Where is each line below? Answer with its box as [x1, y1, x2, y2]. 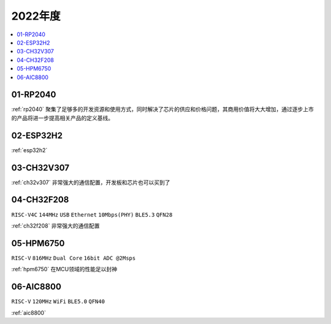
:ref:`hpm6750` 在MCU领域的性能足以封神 [11, 266, 118, 273]
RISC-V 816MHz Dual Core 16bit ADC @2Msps [11, 255, 136, 261]
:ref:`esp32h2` [11, 146, 48, 153]
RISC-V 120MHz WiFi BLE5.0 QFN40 [11, 298, 105, 305]
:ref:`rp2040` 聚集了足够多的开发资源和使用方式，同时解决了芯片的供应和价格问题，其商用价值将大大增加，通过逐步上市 [11, 106, 314, 113]
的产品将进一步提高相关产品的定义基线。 [11, 114, 113, 121]
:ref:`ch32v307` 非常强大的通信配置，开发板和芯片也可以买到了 [11, 179, 170, 186]
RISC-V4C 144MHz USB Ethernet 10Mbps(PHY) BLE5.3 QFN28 [11, 211, 173, 218]
